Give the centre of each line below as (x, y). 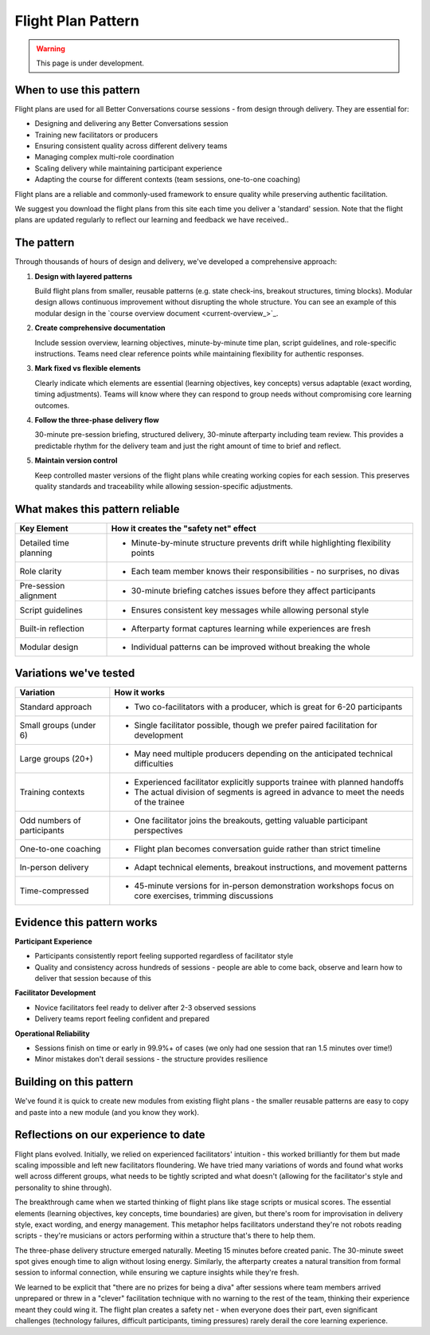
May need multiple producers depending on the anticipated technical (264, 754)
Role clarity (41, 571)
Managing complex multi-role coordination (104, 157)
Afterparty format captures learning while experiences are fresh (251, 628)
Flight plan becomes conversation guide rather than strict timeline (258, 849)
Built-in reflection (52, 628)
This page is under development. (90, 63)
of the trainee (159, 802)
